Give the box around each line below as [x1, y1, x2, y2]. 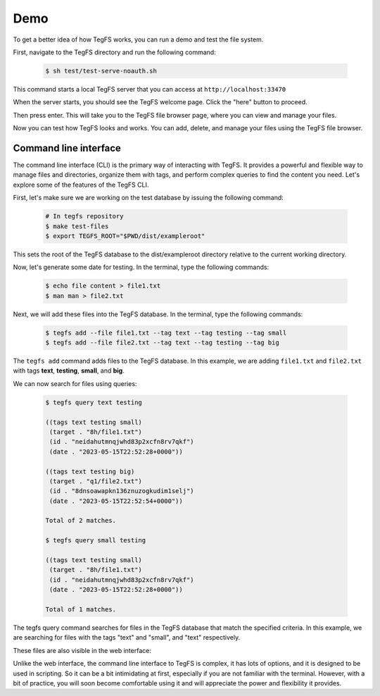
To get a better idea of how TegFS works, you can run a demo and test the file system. [13, 35, 264, 44]
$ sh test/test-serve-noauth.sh [45, 67, 158, 75]
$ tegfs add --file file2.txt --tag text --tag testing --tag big [45, 339, 279, 347]
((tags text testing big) [45, 467, 135, 476]
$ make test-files [45, 222, 109, 230]
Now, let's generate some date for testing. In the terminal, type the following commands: [13, 263, 270, 271]
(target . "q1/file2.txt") [49, 477, 142, 485]
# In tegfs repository [45, 212, 124, 220]
